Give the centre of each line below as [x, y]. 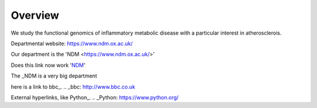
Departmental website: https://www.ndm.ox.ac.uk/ [72, 43]
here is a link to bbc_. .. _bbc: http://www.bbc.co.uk [73, 87]
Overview [35, 15]
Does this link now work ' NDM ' [48, 65]
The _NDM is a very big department [54, 76]
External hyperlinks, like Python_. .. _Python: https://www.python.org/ [95, 97]
